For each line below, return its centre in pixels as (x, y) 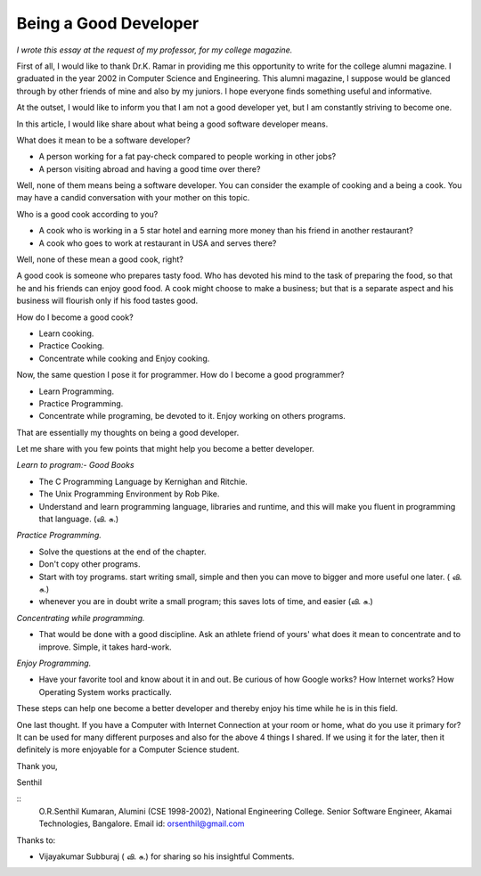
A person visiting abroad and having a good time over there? (150, 168)
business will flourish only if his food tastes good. (107, 301)
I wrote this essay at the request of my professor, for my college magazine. (155, 50)
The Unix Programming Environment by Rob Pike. (129, 494)
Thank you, (37, 765)
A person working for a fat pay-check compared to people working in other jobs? (188, 157)
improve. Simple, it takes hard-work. (106, 647)
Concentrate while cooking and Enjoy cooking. (124, 358)
